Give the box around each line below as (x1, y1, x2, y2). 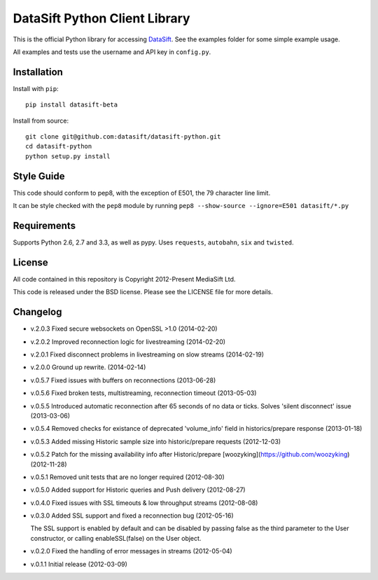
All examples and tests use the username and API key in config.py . (13, 48, 211, 56)
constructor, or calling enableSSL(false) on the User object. (30, 534, 202, 542)
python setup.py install (25, 152, 111, 160)
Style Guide (13, 170, 66, 182)
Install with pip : (13, 84, 59, 92)
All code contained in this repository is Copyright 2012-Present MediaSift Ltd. (13, 275, 236, 283)
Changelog (13, 306, 62, 318)
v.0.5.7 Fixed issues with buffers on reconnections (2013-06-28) (30, 375, 216, 385)
